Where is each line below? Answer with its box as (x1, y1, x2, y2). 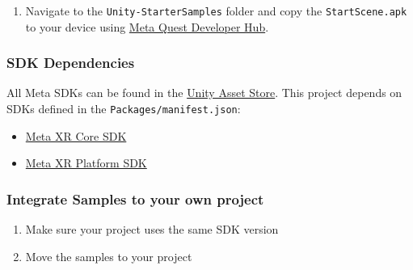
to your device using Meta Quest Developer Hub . (25, 18, 269, 35)
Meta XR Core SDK (25, 127, 127, 144)
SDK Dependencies (6, 53, 135, 73)
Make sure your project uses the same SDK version (25, 221, 279, 238)
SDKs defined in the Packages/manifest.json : (6, 100, 241, 117)
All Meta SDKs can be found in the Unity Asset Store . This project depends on (6, 84, 402, 101)
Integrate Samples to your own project (6, 188, 264, 209)
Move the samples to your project (25, 247, 192, 264)
